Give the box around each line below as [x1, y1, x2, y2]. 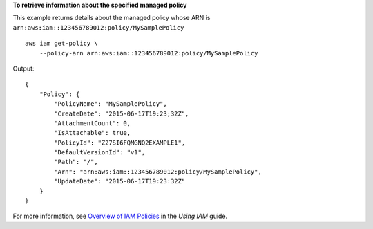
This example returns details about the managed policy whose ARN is [12, 14, 211, 22]
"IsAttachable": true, [54, 129, 131, 137]
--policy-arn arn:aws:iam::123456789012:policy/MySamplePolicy [39, 49, 258, 57]
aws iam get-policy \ [25, 39, 98, 48]
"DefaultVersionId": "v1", [54, 149, 146, 156]
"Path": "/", [54, 158, 98, 166]
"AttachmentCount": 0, [54, 119, 131, 127]
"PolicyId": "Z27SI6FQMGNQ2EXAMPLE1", [54, 138, 186, 147]
